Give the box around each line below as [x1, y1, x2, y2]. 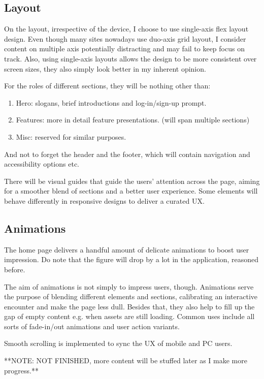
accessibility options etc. [4, 159, 79, 169]
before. [4, 264, 25, 274]
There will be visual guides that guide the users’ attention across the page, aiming [4, 175, 260, 186]
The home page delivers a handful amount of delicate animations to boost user [4, 244, 249, 255]
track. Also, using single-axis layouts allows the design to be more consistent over [4, 53, 257, 64]
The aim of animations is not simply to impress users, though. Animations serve [4, 281, 254, 292]
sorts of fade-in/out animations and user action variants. [4, 321, 180, 331]
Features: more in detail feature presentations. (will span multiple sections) [16, 114, 250, 125]
